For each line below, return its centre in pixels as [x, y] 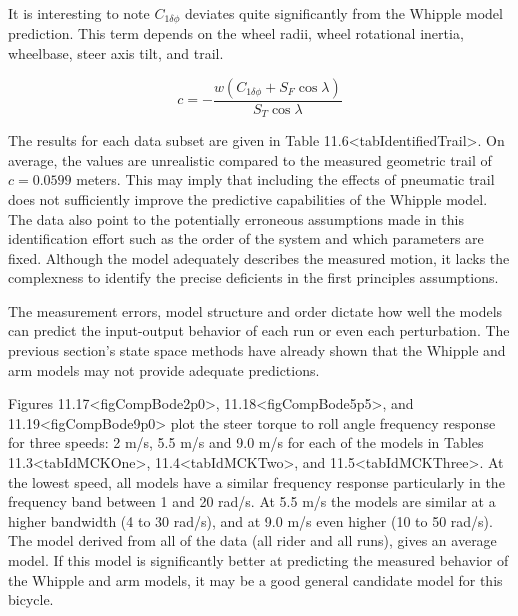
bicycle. [31, 599]
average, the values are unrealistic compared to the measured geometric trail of [250, 159]
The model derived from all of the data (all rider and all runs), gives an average [252, 540]
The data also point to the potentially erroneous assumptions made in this [236, 218]
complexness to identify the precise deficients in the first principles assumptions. [253, 277]
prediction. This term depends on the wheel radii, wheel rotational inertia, [236, 33]
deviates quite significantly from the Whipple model [343, 13]
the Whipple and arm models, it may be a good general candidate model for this [255, 579]
